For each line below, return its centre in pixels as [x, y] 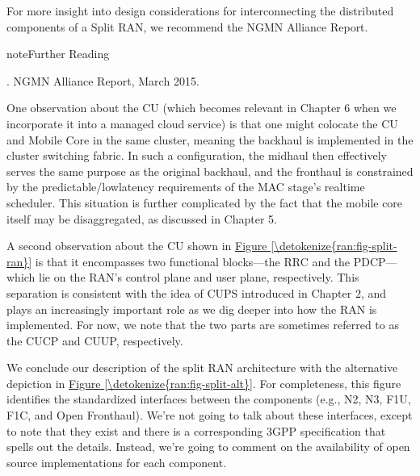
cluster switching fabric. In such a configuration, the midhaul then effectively [197, 155]
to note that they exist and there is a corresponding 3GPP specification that [196, 430]
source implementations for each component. [117, 462]
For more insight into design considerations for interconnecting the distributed [200, 10]
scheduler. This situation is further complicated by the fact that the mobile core [205, 202]
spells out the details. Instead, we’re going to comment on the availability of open [208, 447]
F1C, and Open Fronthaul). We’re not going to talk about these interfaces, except [210, 415]
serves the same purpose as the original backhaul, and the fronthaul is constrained [210, 171]
